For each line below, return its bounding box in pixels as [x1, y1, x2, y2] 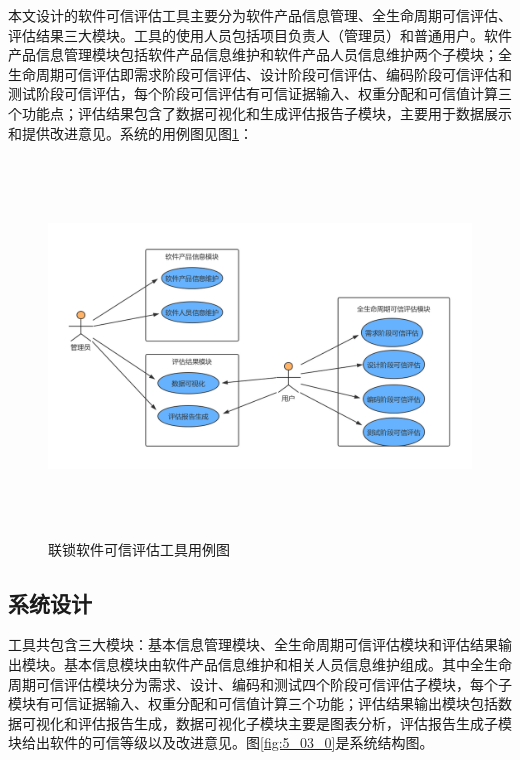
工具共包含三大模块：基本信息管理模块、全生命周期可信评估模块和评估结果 [8, 634, 498, 655]
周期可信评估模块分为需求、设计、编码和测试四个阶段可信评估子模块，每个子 [8, 673, 512, 694]
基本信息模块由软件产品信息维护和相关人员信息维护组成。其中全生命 [63, 654, 512, 675]
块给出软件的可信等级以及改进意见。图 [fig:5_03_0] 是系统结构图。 [8, 732, 434, 753]
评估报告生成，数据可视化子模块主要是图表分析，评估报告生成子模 [77, 712, 512, 733]
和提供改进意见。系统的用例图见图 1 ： [8, 122, 253, 143]
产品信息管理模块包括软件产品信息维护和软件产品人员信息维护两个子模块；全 [8, 44, 512, 65]
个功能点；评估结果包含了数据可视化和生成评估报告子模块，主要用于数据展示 [8, 102, 512, 123]
